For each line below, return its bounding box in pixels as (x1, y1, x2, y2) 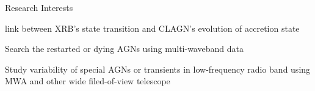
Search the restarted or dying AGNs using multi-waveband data (5, 42, 244, 55)
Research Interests (5, 1, 73, 13)
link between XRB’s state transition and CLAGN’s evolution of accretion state (5, 21, 300, 34)
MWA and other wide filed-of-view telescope (5, 75, 170, 87)
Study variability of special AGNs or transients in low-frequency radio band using (5, 62, 311, 75)
